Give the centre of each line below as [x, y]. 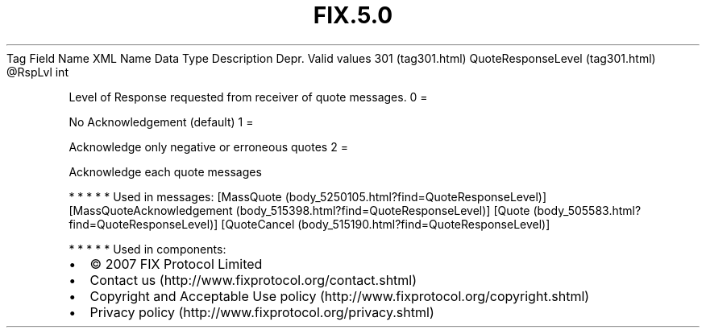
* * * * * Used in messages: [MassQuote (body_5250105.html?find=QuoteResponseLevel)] [308, 196]
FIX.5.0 [353, 15]
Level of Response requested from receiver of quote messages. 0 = [248, 97]
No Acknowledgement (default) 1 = [161, 122]
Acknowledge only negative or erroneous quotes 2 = [208, 146]
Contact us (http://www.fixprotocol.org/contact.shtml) [253, 280]
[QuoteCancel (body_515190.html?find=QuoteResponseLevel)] [386, 224]
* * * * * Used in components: [147, 249]
